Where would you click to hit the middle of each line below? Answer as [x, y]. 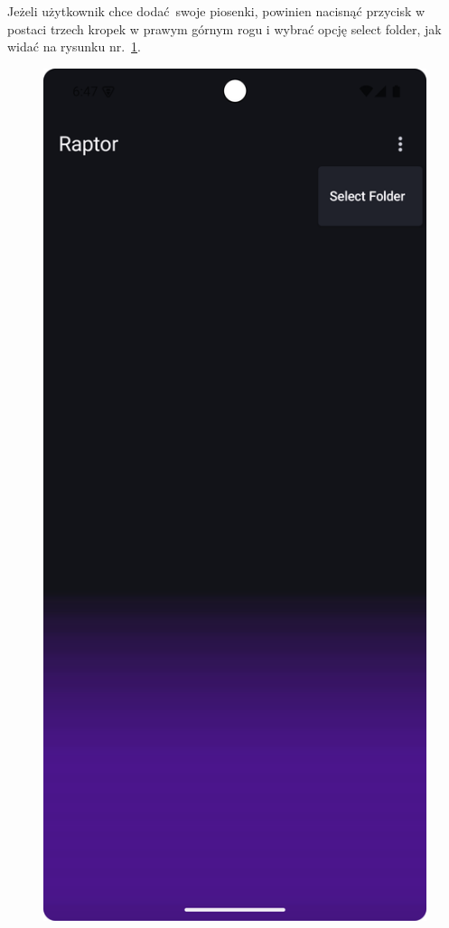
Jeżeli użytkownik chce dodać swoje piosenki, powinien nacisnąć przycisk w [216, 11]
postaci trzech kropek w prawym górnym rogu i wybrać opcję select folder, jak [224, 28]
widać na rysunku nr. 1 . [74, 46]
